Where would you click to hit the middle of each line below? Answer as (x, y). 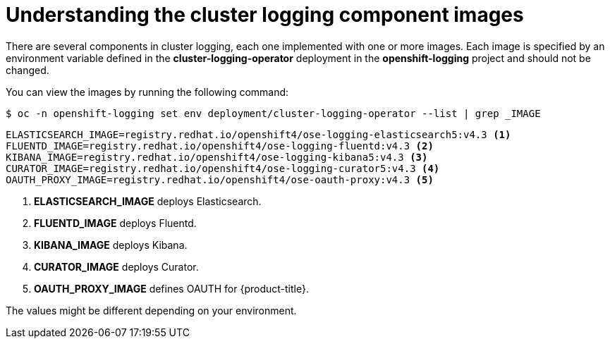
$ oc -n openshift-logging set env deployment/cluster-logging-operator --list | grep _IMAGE (273, 113)
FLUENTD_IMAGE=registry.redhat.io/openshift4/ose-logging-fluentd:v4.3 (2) (220, 146)
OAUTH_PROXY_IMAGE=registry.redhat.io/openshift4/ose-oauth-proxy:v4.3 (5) (220, 179)
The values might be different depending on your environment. (151, 310)
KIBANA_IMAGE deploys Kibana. (111, 245)
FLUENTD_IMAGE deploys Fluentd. (115, 223)
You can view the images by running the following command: (147, 92)
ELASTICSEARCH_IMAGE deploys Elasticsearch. (148, 201)
